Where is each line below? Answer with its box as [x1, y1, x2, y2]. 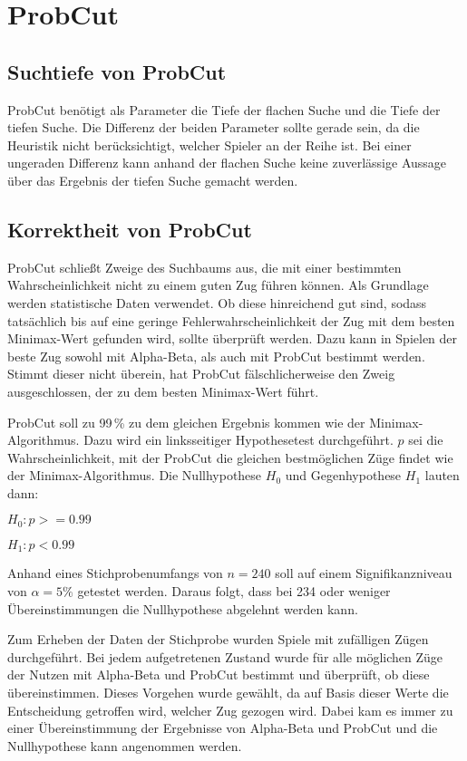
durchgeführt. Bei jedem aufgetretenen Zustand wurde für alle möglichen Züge [7, 647, 443, 666]
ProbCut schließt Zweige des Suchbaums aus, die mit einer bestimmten [7, 257, 402, 276]
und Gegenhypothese [285, 466, 402, 485]
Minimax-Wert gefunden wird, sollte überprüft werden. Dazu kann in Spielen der [7, 329, 458, 348]
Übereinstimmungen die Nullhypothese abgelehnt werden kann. [7, 599, 358, 618]
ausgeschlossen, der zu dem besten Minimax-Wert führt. [7, 381, 319, 400]
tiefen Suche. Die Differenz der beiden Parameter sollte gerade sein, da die [7, 118, 420, 137]
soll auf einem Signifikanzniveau [275, 564, 452, 583]
